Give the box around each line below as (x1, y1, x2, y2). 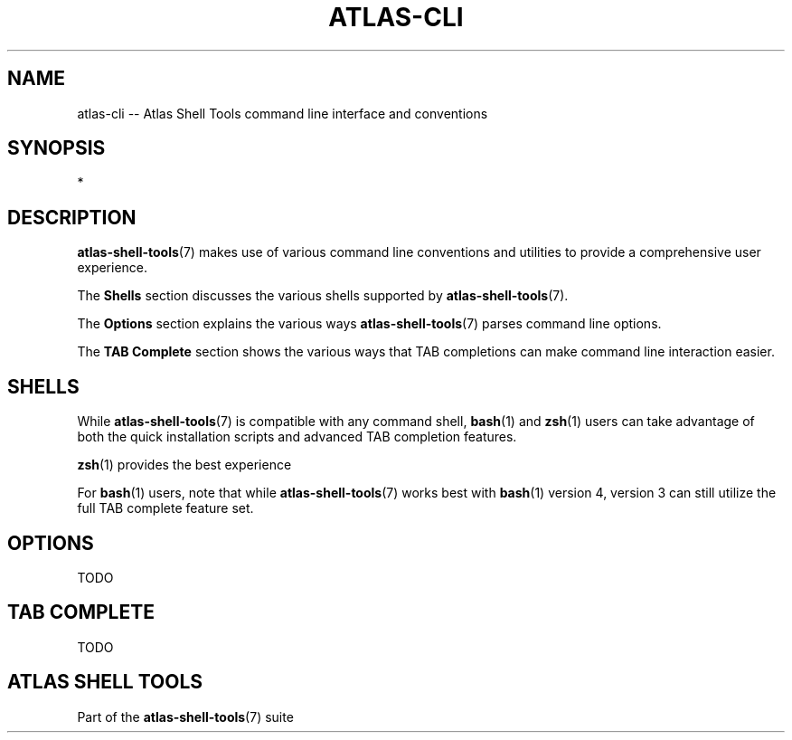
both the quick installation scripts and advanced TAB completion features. (77, 429, 517, 445)
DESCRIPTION (7, 205, 137, 229)
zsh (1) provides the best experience (77, 457, 292, 473)
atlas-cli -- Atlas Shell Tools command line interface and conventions (77, 105, 488, 121)
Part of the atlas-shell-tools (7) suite (77, 708, 294, 725)
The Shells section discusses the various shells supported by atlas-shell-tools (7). (77, 288, 569, 304)
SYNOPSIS (7, 137, 106, 160)
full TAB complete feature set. (77, 500, 254, 517)
